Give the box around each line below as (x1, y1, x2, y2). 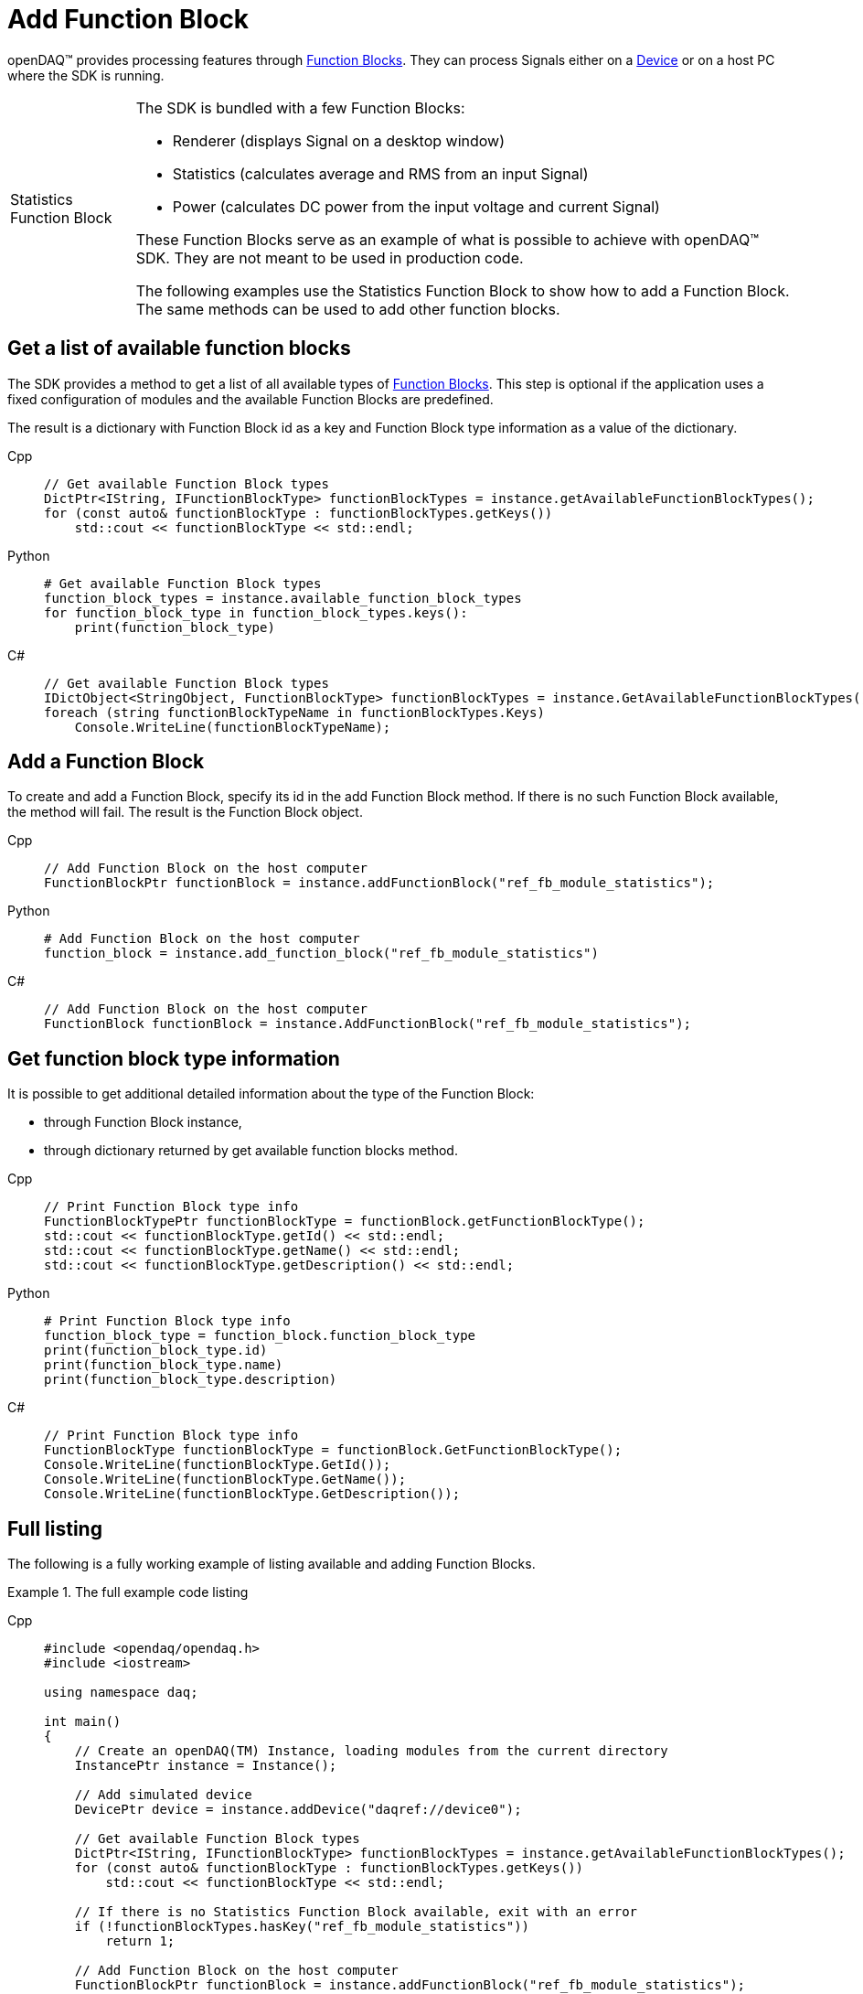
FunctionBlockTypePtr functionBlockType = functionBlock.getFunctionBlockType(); (44, 1214, 645, 1229)
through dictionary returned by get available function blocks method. (44, 1142, 458, 1159)
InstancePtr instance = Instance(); (74, 1758, 337, 1774)
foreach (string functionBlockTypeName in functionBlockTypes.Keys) (44, 704, 545, 720)
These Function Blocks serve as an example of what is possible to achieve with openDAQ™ (135, 230, 759, 249)
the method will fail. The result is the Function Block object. (7, 804, 363, 820)
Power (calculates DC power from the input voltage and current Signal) (172, 197, 660, 216)
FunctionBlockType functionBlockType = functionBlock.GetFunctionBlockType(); (44, 1442, 623, 1458)
